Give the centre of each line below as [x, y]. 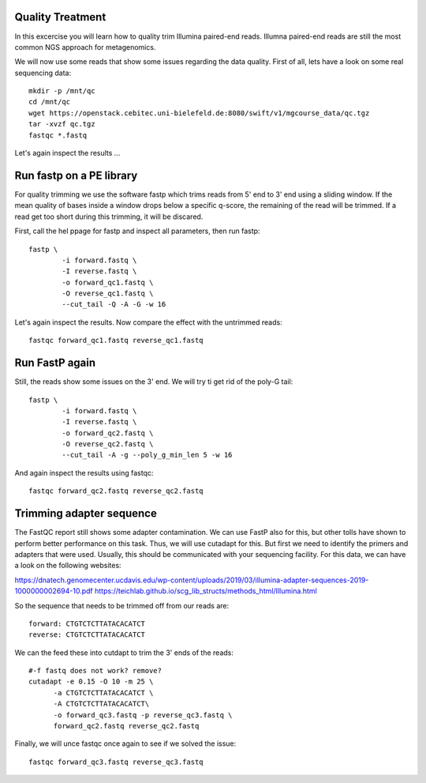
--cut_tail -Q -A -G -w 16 [114, 305]
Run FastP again [55, 363]
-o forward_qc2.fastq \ [108, 433]
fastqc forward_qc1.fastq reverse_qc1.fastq [116, 341]
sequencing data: [43, 73]
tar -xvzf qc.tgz [62, 124]
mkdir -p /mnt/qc [62, 91]
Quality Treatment [60, 17]
